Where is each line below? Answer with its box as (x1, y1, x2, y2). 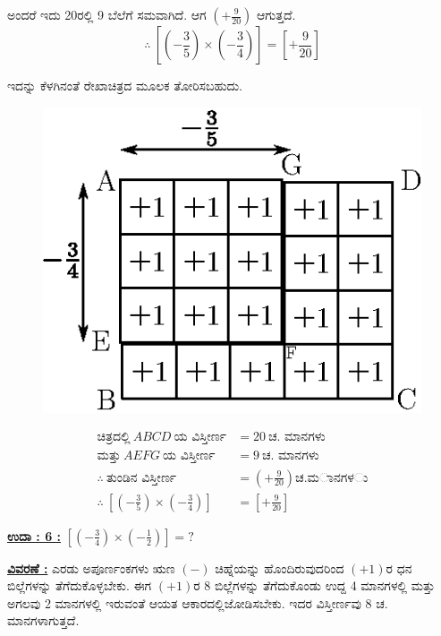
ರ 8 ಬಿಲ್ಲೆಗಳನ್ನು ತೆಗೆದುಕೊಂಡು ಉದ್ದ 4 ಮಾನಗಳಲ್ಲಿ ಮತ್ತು (193, 576, 436, 595)
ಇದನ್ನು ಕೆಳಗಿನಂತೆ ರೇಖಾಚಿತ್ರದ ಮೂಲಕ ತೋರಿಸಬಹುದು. (7, 76, 243, 94)
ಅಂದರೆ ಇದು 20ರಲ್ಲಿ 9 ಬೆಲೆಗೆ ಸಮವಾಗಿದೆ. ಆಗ (7, 5, 207, 23)
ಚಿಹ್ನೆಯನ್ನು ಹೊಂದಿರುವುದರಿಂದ (215, 558, 344, 577)
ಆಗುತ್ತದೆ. (257, 5, 296, 23)
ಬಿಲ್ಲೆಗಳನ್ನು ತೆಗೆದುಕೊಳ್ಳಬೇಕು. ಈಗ (7, 576, 152, 595)
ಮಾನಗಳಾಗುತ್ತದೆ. (7, 611, 80, 630)
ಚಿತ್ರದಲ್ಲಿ (97, 431, 131, 444)
